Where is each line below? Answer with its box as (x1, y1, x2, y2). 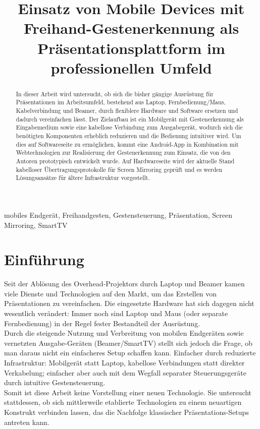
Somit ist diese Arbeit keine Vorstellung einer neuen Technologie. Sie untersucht (4, 387, 252, 397)
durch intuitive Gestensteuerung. (4, 377, 106, 388)
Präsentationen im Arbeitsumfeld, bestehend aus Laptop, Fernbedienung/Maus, (16, 98, 226, 106)
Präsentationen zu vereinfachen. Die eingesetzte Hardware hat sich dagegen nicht (4, 298, 254, 309)
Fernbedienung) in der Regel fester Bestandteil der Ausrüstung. (4, 318, 200, 328)
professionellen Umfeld (50, 57, 212, 78)
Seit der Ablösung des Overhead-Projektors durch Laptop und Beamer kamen (4, 278, 245, 289)
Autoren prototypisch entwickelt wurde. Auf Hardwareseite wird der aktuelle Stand (16, 156, 235, 165)
